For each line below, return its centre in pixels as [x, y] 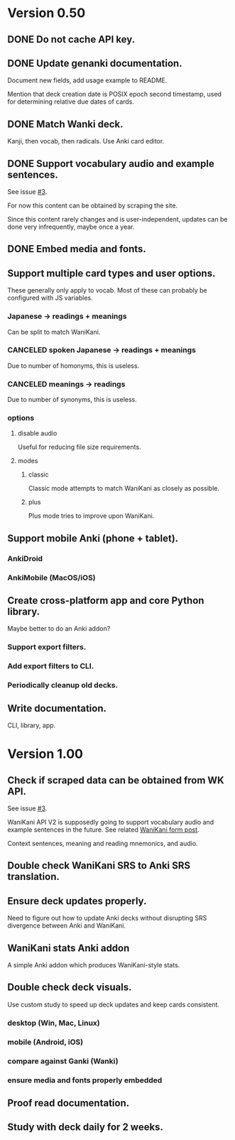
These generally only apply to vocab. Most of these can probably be [107, 291]
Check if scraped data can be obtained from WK [116, 780]
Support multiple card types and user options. [111, 273]
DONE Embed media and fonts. [77, 249]
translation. [34, 877]
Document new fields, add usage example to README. [87, 80]
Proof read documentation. [69, 1103]
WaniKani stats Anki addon [69, 948]
